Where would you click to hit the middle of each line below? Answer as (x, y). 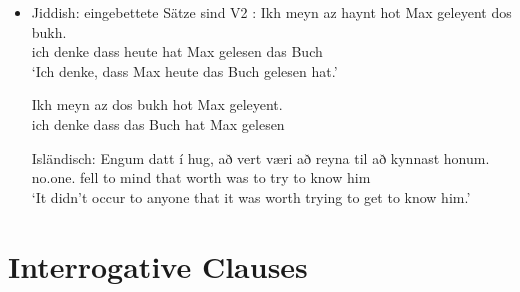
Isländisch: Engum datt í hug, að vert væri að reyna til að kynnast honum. (260, 157)
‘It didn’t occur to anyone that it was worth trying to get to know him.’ (251, 196)
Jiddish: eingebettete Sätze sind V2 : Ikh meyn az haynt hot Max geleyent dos (271, 12)
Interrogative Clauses (158, 265)
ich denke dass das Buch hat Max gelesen (158, 123)
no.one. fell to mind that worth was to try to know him (201, 177)
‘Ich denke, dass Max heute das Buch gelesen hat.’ (184, 70)
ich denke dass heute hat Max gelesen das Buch (177, 51)
